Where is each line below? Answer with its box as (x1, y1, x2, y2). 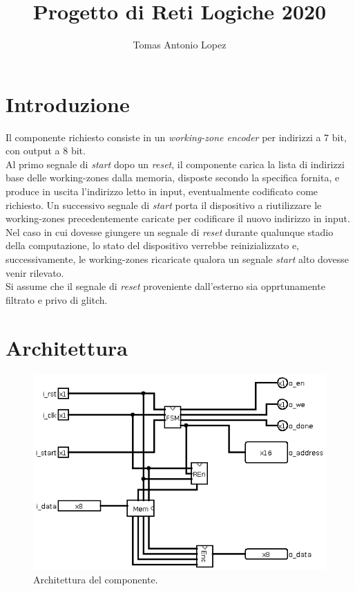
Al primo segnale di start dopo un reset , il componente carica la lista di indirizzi (6, 156, 345, 171)
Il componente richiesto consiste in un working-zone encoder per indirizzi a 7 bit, (6, 129, 347, 144)
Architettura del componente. (33, 572, 158, 587)
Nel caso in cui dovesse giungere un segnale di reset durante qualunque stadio (6, 224, 334, 239)
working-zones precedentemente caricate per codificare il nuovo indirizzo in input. (6, 211, 350, 226)
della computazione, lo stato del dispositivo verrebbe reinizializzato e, (6, 238, 300, 253)
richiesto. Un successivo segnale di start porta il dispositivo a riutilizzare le (6, 197, 322, 212)
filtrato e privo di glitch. (6, 292, 108, 307)
